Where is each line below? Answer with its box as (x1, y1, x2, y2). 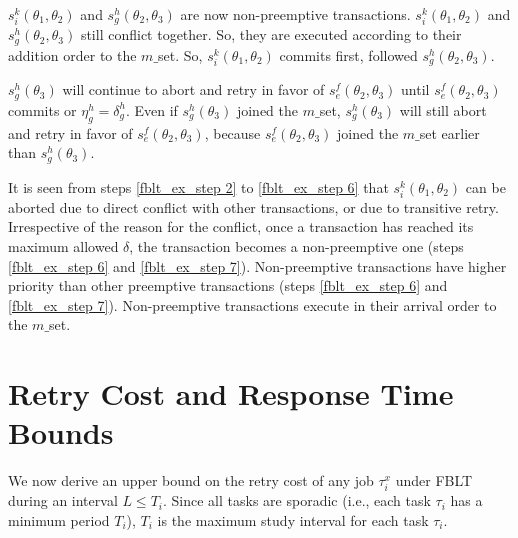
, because (204, 122, 261, 143)
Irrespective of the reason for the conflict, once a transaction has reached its (8, 216, 474, 237)
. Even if (125, 99, 178, 120)
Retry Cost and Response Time (8, 373, 454, 414)
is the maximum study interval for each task (157, 510, 429, 531)
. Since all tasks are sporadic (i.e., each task (163, 490, 431, 511)
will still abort (399, 99, 487, 120)
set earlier (419, 122, 480, 143)
